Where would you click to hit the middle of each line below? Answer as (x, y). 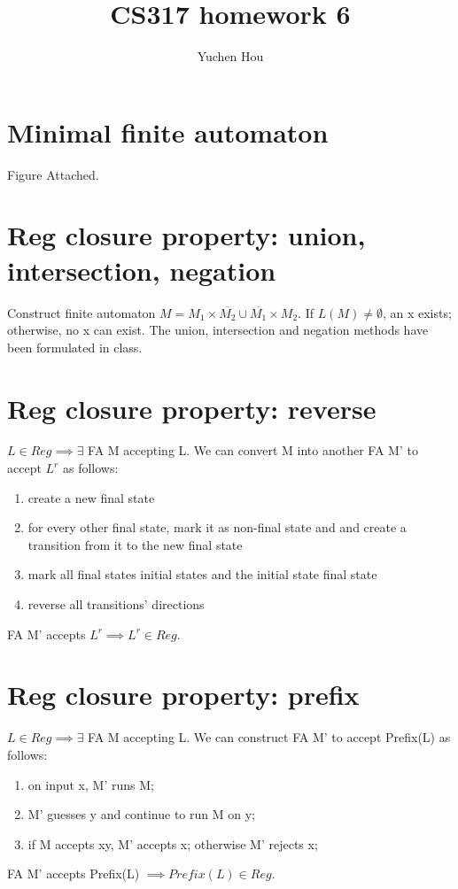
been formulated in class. (75, 347)
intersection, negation (142, 270)
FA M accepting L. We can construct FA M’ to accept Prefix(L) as (269, 737)
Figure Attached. (53, 174)
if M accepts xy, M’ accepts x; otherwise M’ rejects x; (173, 843)
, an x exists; (417, 312)
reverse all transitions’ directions (116, 604)
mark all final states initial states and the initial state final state (202, 574)
